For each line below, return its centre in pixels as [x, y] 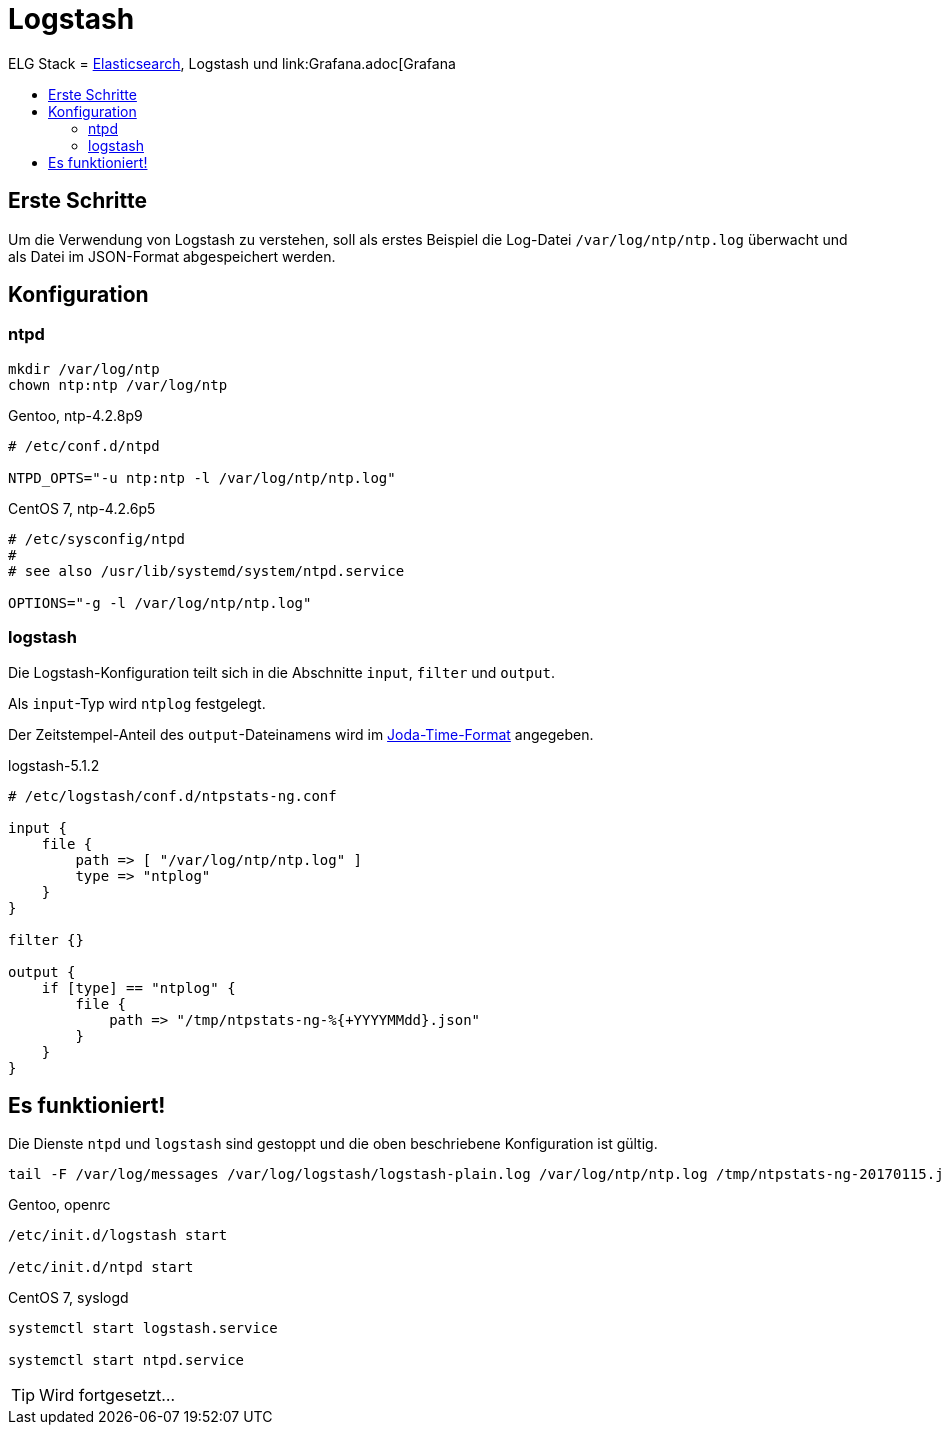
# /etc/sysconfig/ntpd [97, 538]
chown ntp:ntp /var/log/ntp [118, 384]
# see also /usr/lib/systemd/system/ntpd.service [206, 570]
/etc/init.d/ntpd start [101, 1267]
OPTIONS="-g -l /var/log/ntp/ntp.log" [160, 602]
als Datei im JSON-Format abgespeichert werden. [172, 256]
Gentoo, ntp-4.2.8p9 [75, 415]
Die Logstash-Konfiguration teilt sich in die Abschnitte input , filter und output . [281, 672]
